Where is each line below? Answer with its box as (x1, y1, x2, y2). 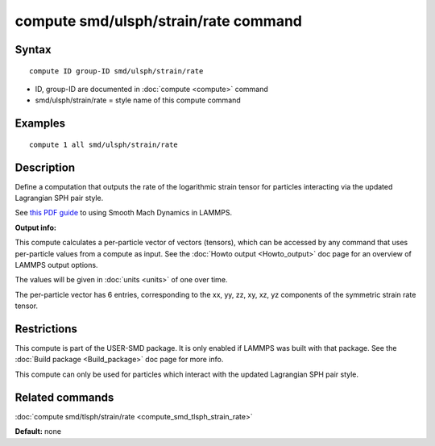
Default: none (14, 427, 62, 436)
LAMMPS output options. (14, 261, 98, 269)
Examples (14, 117, 66, 131)
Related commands (14, 390, 114, 404)
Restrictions (14, 322, 78, 336)
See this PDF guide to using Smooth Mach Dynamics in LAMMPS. (14, 208, 233, 218)
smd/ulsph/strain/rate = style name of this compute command (35, 95, 241, 105)
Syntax (14, 43, 52, 56)
